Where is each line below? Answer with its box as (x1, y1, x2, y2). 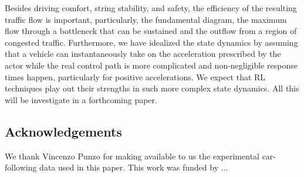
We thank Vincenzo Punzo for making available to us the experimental (5, 149, 259, 162)
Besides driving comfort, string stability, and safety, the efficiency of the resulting (5, 2, 297, 13)
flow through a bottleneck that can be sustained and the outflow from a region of (5, 25, 297, 37)
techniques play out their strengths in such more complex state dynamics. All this (5, 82, 299, 94)
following (5, 161, 37, 173)
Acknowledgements (5, 122, 122, 140)
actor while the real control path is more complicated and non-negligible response (5, 59, 298, 71)
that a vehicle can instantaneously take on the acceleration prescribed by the (5, 47, 281, 60)
